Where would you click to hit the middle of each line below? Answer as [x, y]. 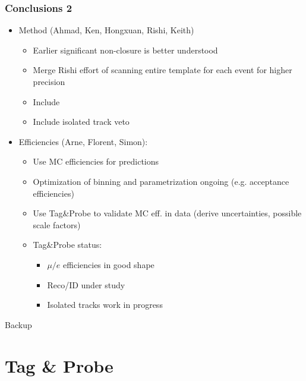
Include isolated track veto [81, 122]
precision [49, 81]
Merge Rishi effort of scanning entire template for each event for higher [163, 70]
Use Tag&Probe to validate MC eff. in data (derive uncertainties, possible [167, 213]
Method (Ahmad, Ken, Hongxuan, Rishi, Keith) [106, 30]
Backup [18, 324]
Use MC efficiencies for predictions [96, 161]
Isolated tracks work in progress [105, 305]
